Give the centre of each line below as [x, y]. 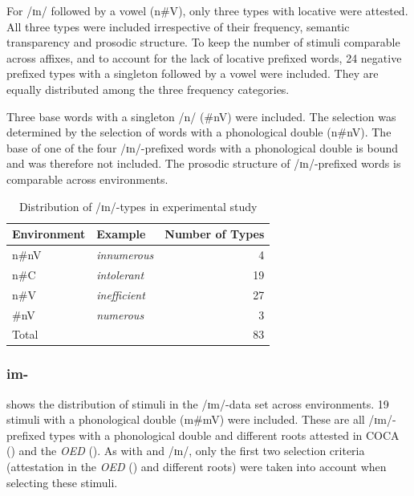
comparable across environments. [87, 179]
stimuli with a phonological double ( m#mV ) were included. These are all [186, 419]
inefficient [121, 294]
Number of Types [215, 234]
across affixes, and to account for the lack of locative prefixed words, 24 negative [204, 57]
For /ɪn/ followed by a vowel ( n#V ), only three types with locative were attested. [207, 10]
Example [121, 234]
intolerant [120, 274]
